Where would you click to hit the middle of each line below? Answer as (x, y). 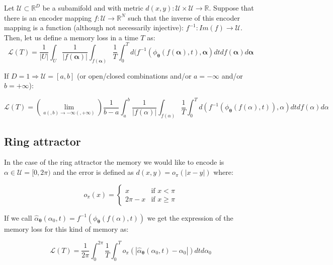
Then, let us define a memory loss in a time (71, 37)
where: (223, 172)
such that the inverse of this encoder (184, 17)
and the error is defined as (93, 172)
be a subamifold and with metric (93, 8)
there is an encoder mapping (48, 17)
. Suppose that (231, 8)
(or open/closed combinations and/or (134, 75)
